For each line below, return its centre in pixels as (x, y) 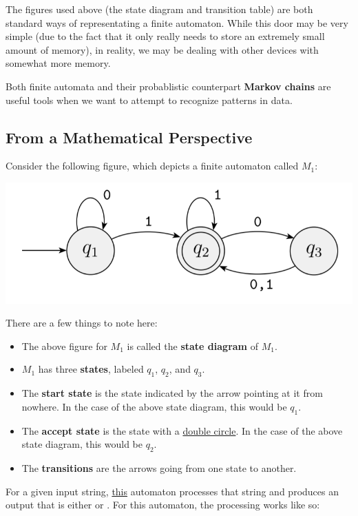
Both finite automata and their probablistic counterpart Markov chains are (168, 86)
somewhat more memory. (58, 63)
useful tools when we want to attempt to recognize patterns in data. (149, 100)
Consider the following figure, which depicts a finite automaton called (152, 166)
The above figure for (64, 345)
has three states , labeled (91, 369)
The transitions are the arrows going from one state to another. (159, 467)
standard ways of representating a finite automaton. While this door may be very (177, 22)
